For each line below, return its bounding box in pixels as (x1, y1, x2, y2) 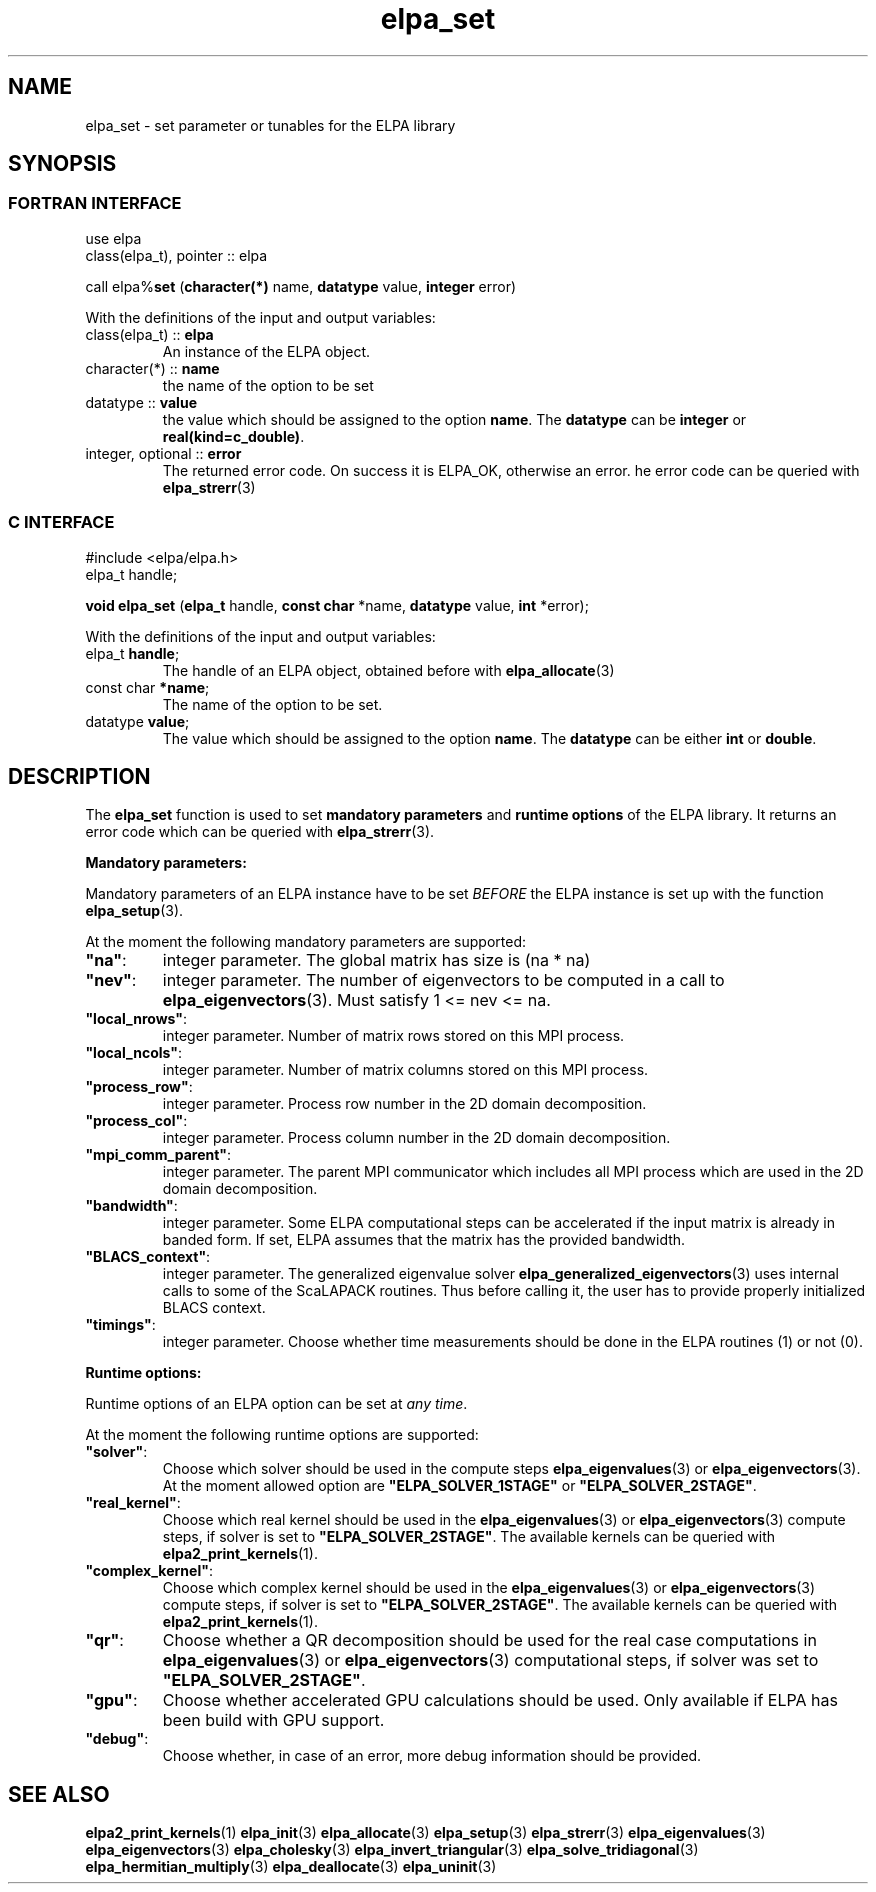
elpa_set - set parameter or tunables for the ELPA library (85, 116, 456, 134)
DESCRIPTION (8, 763, 151, 789)
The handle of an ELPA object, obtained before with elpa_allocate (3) (162, 661, 615, 679)
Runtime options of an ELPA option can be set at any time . (85, 1395, 468, 1413)
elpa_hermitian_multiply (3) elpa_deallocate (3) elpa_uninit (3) (85, 1858, 497, 1876)
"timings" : (85, 1316, 156, 1334)
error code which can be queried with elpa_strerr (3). (85, 823, 435, 841)
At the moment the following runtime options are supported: (85, 1426, 479, 1444)
